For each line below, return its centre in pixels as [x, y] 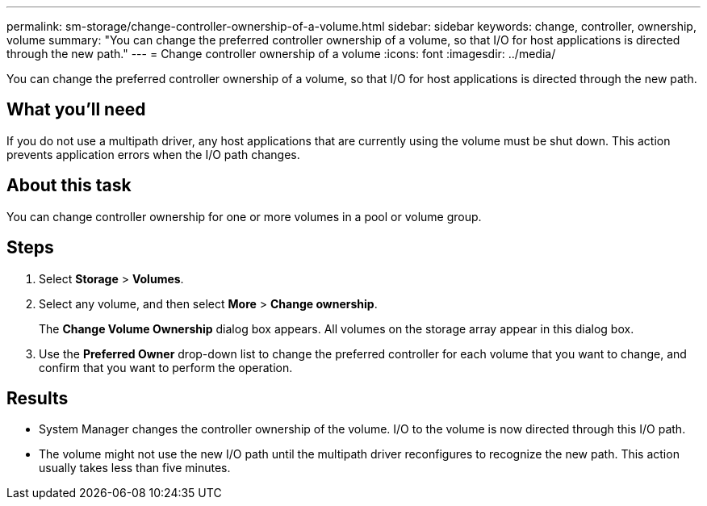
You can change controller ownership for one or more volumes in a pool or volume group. [244, 216]
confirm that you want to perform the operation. [166, 367]
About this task [69, 186]
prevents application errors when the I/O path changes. [153, 154]
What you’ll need [76, 110]
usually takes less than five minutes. [135, 468]
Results [38, 398]
